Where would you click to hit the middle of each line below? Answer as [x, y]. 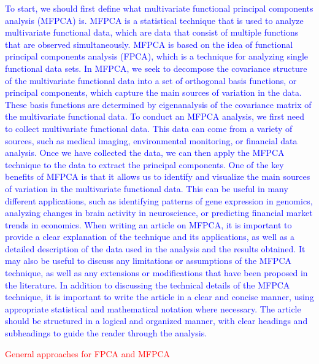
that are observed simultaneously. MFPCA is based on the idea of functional [149, 44]
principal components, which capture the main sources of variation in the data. [153, 92]
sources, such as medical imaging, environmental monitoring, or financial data [151, 140]
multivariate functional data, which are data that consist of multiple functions [152, 32]
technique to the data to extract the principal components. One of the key [144, 164]
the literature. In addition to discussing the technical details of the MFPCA [148, 285]
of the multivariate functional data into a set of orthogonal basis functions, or [151, 80]
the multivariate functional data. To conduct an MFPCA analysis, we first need [155, 116]
